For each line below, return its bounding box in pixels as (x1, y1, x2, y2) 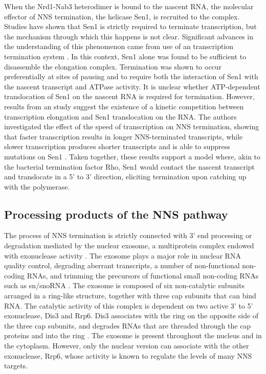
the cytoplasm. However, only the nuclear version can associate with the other (4, 340, 249, 351)
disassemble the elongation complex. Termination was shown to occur (4, 61, 222, 72)
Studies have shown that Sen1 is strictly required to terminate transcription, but (4, 21, 257, 32)
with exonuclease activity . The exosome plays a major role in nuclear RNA (4, 250, 241, 261)
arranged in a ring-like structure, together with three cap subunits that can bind (4, 290, 256, 301)
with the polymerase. (4, 181, 70, 192)
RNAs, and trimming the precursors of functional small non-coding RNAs (27, 270, 259, 280)
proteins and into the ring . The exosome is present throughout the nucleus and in (4, 330, 262, 341)
